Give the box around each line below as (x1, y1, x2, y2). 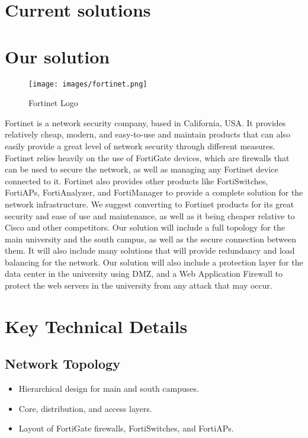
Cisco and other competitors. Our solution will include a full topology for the (5, 221, 285, 234)
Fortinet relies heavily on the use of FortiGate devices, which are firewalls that (5, 151, 290, 164)
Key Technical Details (5, 314, 188, 338)
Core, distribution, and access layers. (18, 402, 152, 414)
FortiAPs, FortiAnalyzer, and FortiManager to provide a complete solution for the (5, 186, 303, 199)
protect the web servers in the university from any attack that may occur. (5, 279, 272, 292)
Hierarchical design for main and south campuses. (18, 382, 199, 395)
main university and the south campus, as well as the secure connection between (5, 232, 297, 245)
